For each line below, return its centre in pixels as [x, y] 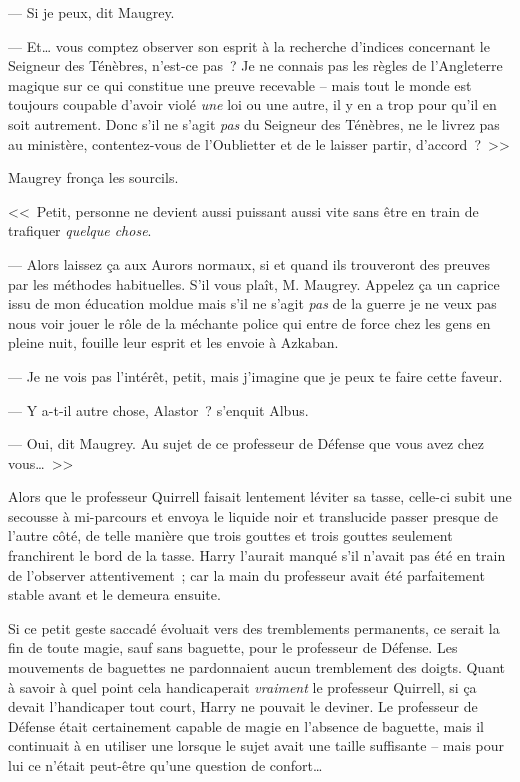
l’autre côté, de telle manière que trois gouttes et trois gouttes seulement [230, 535]
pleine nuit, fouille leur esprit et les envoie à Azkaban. [173, 342]
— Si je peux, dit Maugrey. [91, 12]
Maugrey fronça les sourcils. [93, 177]
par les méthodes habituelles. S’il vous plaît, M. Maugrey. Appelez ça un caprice [254, 283]
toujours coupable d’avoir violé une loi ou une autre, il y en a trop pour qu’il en [252, 104]
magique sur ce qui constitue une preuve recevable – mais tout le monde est [240, 84]
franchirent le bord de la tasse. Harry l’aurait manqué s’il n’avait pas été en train [257, 555]
